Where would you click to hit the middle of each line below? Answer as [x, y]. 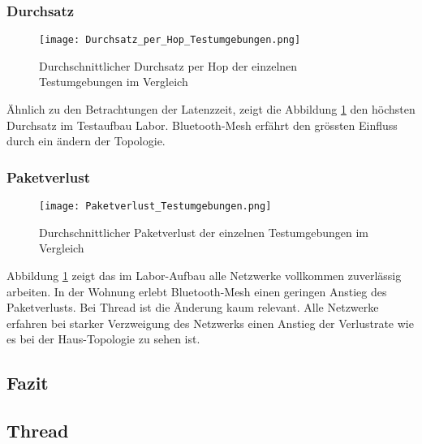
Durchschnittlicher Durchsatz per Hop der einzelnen [168, 65]
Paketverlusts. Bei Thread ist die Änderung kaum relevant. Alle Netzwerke [193, 307]
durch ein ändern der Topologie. [86, 141]
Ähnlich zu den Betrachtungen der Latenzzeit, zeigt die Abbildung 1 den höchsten [211, 109]
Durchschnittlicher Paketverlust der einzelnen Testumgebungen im [204, 232]
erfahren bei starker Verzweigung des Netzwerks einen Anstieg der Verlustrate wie [210, 323]
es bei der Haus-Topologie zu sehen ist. [103, 339]
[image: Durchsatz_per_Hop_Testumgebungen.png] [170, 40]
